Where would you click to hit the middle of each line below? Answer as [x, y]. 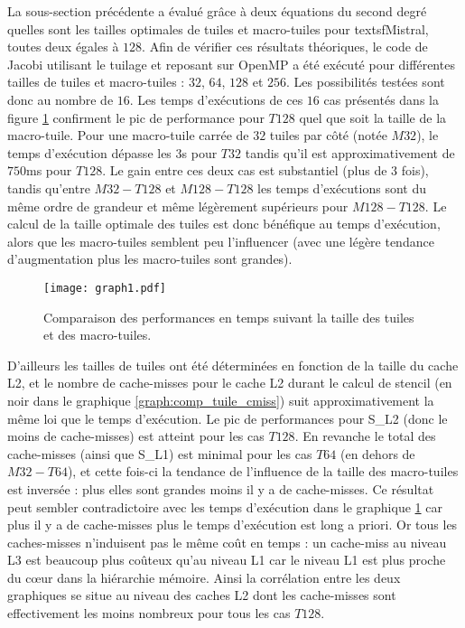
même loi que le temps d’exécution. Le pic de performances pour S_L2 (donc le [228, 418]
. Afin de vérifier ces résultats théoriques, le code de [285, 47]
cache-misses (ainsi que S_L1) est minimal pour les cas [160, 453]
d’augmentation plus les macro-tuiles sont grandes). [150, 259]
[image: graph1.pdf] [105, 288]
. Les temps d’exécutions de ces [216, 99]
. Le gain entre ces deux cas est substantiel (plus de [245, 170]
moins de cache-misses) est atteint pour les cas [136, 436]
